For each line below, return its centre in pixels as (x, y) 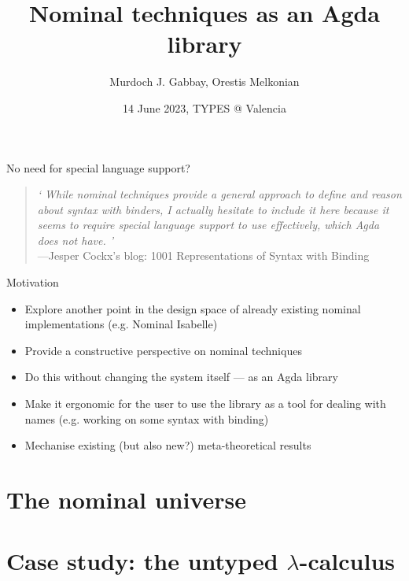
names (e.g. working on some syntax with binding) (147, 418)
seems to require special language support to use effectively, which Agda (208, 225)
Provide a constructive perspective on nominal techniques (163, 350)
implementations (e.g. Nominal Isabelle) (121, 324)
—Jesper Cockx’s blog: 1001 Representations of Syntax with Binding (203, 255)
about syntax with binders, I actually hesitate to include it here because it (213, 209)
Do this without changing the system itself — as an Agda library (181, 377)
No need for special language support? (98, 167)
